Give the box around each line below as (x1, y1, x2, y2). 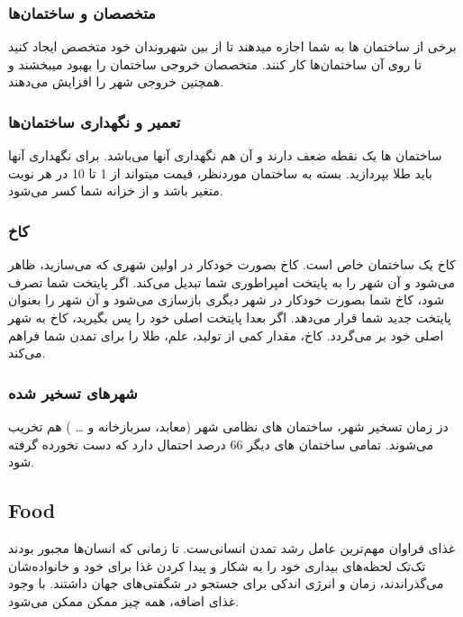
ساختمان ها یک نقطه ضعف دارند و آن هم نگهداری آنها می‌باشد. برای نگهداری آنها (8, 146, 442, 165)
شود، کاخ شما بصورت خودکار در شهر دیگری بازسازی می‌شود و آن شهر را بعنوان (8, 290, 445, 309)
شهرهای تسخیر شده (8, 381, 138, 404)
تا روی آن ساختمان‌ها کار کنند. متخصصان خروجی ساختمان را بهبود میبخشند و (8, 54, 422, 73)
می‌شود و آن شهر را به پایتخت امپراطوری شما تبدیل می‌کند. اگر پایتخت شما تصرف (8, 272, 455, 291)
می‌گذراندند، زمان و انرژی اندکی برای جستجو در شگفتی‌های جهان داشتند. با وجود (8, 574, 444, 593)
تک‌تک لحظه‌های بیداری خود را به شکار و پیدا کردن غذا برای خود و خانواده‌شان (8, 556, 426, 575)
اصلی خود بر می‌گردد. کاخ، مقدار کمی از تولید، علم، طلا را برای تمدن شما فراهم (8, 325, 444, 344)
